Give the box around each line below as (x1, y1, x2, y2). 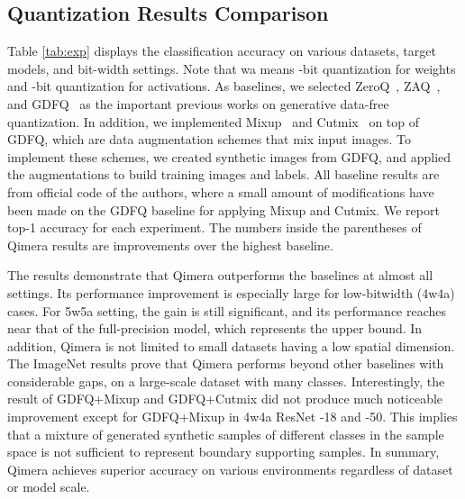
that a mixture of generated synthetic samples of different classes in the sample (7, 424, 444, 443)
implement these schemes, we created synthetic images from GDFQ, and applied (7, 147, 451, 166)
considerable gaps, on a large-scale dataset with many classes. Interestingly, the (7, 371, 445, 390)
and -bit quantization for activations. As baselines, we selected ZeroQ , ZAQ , (7, 77, 441, 95)
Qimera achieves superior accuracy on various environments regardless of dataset (7, 459, 453, 478)
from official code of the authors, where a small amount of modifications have (7, 182, 434, 201)
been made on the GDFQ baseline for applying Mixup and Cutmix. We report (7, 200, 440, 219)
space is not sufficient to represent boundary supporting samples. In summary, (7, 442, 440, 461)
